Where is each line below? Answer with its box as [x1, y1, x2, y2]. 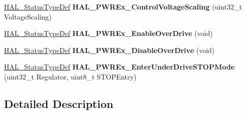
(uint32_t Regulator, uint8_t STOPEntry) [4, 71, 137, 81]
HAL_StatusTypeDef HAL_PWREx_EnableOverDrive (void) [4, 28, 213, 38]
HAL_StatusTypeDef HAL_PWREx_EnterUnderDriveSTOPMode [4, 61, 235, 72]
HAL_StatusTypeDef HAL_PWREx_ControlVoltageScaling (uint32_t [4, 1, 242, 11]
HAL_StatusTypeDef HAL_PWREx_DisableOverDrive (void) [4, 44, 215, 55]
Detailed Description [4, 95, 114, 111]
